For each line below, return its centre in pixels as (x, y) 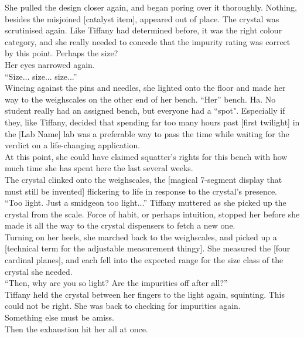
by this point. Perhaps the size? (62, 53)
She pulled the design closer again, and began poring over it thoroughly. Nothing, (151, 7)
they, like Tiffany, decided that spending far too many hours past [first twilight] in (152, 122)
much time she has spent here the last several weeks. (99, 168)
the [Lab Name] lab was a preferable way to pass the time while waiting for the (147, 133)
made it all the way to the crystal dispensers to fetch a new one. (120, 225)
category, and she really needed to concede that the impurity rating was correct (148, 41)
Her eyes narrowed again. (50, 64)
